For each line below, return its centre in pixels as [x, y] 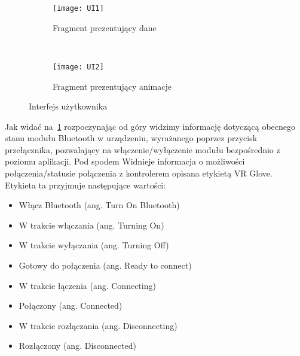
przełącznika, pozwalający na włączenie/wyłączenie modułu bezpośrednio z [143, 149]
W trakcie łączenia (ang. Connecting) [87, 285]
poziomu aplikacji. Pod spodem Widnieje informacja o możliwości [125, 161]
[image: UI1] [78, 8]
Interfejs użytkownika [68, 106]
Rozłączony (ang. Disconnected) [77, 346]
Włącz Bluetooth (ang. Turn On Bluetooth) [99, 205]
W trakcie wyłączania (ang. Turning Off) [94, 245]
